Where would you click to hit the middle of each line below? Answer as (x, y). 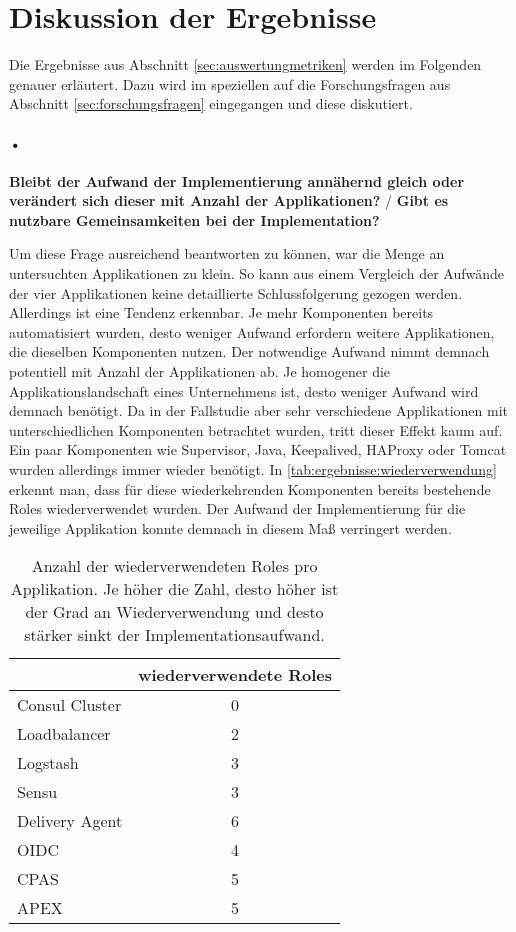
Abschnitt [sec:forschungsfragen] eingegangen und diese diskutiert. (211, 103)
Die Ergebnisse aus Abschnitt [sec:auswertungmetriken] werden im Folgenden (245, 64)
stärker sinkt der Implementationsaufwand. (174, 635)
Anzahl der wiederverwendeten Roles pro (174, 566)
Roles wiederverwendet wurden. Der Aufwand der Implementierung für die (237, 508)
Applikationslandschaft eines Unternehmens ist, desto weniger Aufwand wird (244, 390)
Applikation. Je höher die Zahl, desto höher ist (174, 589)
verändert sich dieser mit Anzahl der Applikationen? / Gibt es (229, 200)
